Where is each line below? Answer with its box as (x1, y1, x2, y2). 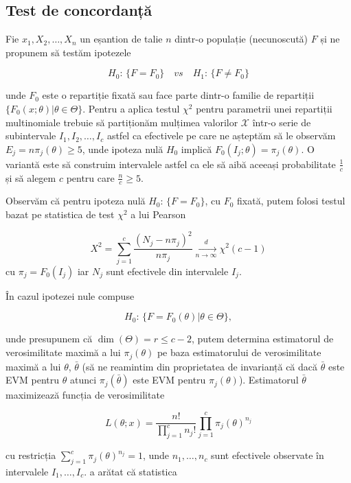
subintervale (5, 128, 56, 143)
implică (181, 141, 212, 156)
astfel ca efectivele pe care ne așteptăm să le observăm (106, 128, 336, 143)
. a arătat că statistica (84, 464, 177, 479)
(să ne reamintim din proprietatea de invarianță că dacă (82, 359, 318, 373)
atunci (69, 373, 97, 387)
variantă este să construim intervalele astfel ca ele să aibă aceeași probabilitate (5, 156, 336, 171)
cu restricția (5, 448, 56, 462)
